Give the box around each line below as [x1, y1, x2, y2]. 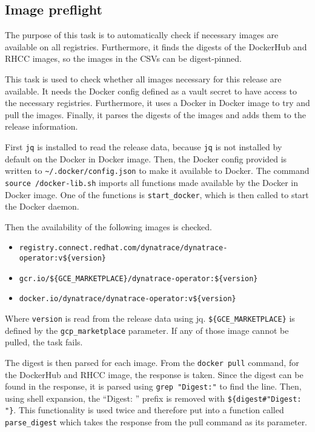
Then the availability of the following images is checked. [5, 220, 212, 233]
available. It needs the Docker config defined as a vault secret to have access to [5, 84, 297, 97]
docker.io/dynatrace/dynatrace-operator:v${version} [19, 294, 236, 304]
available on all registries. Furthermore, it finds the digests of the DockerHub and [5, 40, 307, 53]
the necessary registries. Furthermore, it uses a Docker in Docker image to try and [5, 96, 310, 109]
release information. [5, 120, 78, 133]
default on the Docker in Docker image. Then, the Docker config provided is [5, 152, 287, 165]
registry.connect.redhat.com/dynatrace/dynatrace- [19, 244, 228, 253]
